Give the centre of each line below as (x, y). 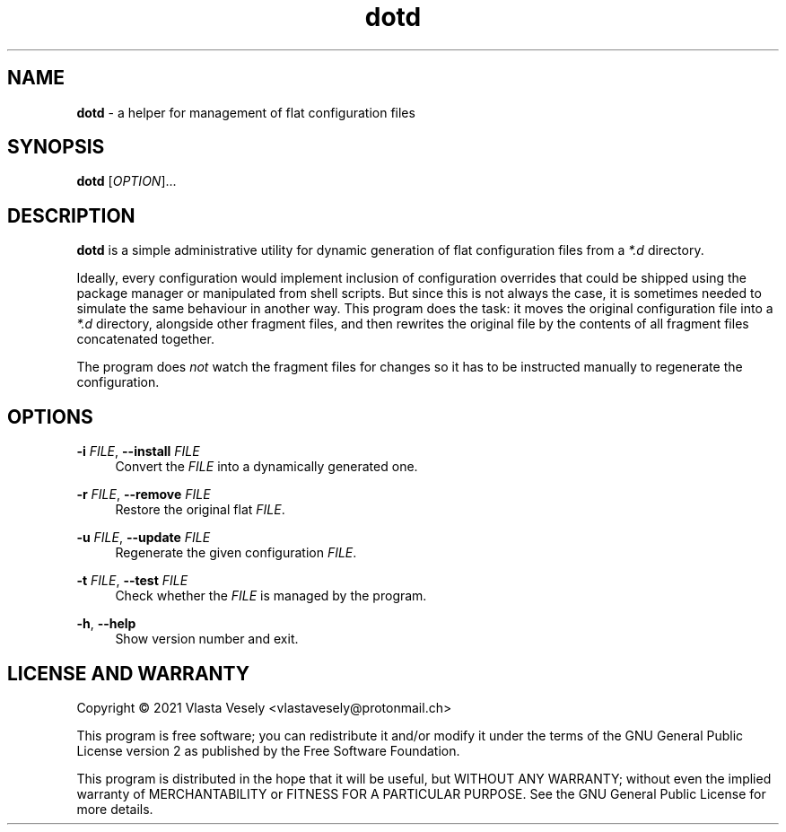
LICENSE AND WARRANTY (129, 673)
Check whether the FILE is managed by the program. (271, 596)
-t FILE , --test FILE (132, 581)
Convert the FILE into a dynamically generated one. (266, 467)
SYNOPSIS (56, 147)
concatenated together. (145, 339)
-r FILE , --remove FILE (144, 495)
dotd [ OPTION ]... (127, 181)
